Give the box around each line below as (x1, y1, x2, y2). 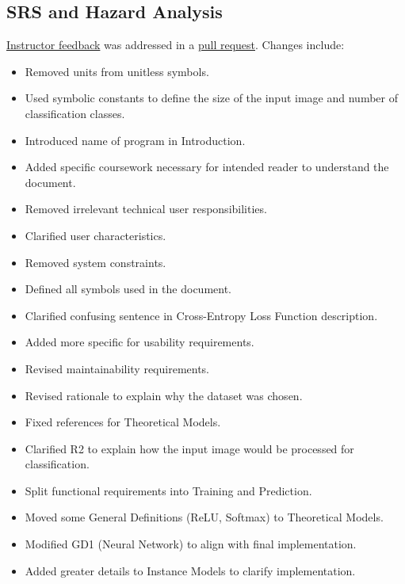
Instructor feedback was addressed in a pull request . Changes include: (6, 36, 345, 53)
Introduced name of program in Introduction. (25, 132, 246, 148)
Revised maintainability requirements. (25, 360, 210, 376)
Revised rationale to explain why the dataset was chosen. (25, 387, 303, 403)
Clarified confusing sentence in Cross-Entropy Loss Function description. (25, 307, 378, 323)
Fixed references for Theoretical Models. (25, 414, 221, 430)
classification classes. (25, 105, 125, 121)
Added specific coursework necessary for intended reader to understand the (25, 158, 389, 175)
